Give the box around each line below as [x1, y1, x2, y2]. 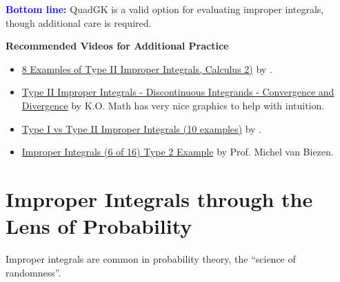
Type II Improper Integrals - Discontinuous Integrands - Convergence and [21, 85, 334, 99]
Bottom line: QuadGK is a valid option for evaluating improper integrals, [6, 2, 324, 16]
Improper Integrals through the [6, 184, 313, 213]
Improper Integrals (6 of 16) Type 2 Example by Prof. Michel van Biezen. [21, 144, 334, 159]
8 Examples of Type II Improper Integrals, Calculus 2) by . [21, 61, 272, 76]
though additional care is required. [6, 15, 152, 30]
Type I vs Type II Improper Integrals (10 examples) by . [21, 121, 261, 135]
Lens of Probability [6, 212, 192, 240]
